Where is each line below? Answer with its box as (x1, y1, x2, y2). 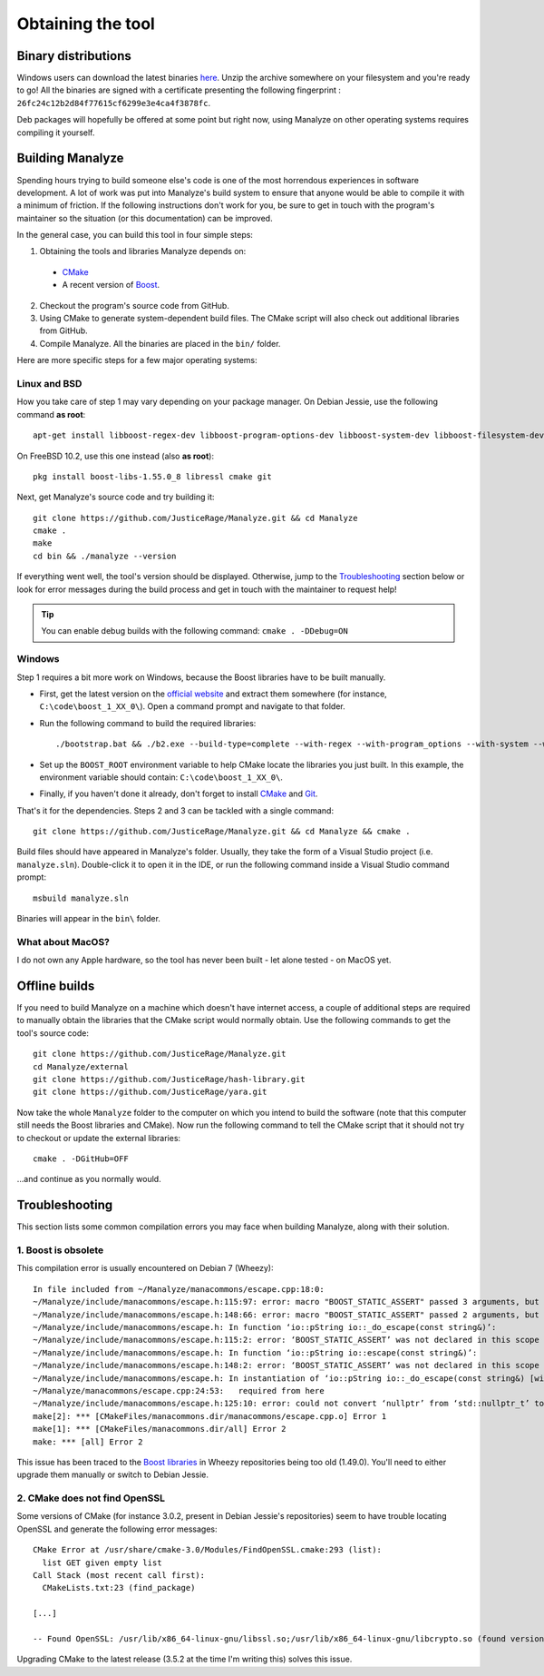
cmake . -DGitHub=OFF (33, 1154, 129, 1164)
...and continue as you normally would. (16, 1174, 162, 1185)
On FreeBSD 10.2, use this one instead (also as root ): (16, 450, 215, 461)
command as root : (16, 409, 86, 419)
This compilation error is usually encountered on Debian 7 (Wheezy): (16, 1263, 274, 1274)
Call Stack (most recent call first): (33, 1571, 206, 1580)
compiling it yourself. (16, 127, 95, 138)
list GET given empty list (42, 1557, 162, 1568)
